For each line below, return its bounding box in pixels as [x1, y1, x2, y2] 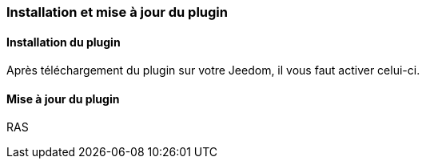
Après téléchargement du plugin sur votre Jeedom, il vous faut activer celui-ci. [6, 63, 420, 78]
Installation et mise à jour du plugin [6, 4, 228, 20]
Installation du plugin [6, 34, 121, 49]
